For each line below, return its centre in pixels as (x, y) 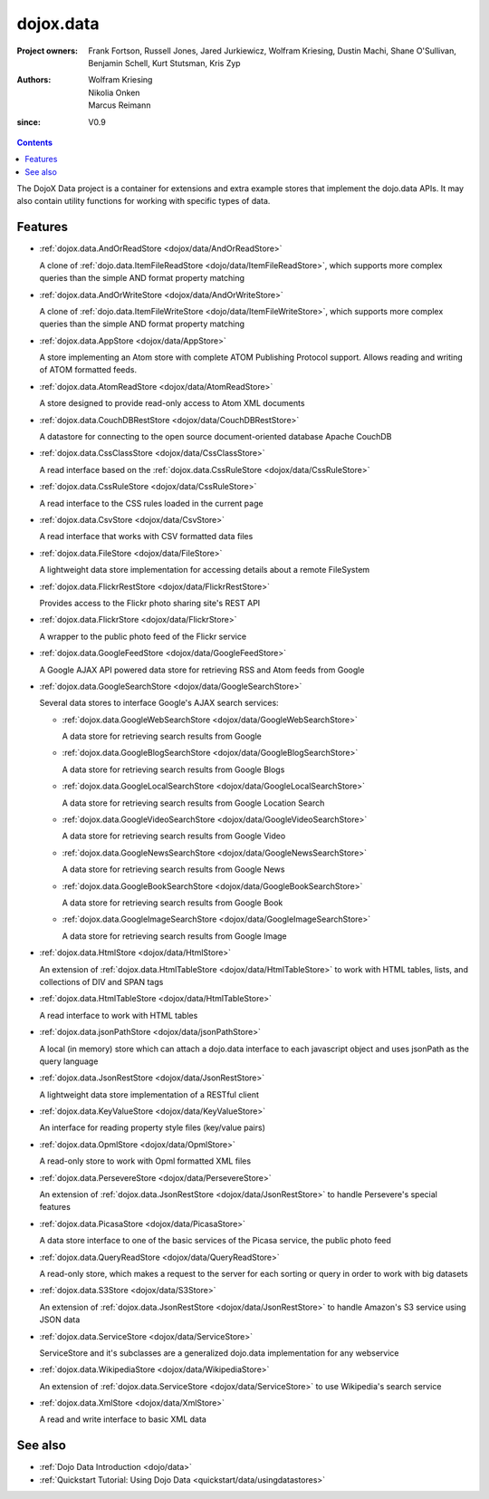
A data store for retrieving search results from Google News (173, 869)
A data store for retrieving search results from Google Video (174, 836)
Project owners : (48, 51)
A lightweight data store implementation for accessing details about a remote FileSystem (205, 570)
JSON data (60, 1320)
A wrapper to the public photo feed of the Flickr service (143, 636)
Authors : (34, 80)
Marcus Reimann (120, 105)
